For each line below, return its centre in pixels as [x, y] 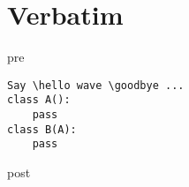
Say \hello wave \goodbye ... [96, 85]
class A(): [39, 100]
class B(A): [42, 129]
